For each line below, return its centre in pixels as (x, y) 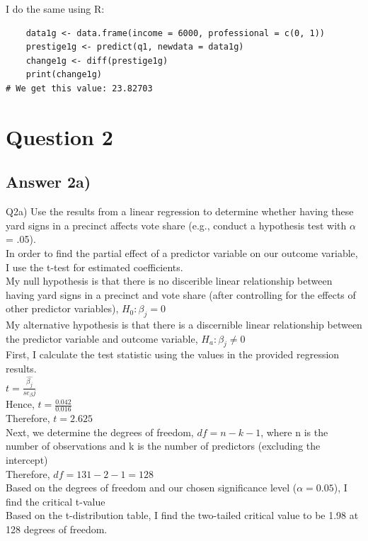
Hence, (20, 404)
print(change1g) (64, 75)
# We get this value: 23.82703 (79, 88)
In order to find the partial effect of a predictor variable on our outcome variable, (182, 252)
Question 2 (59, 136)
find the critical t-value (56, 501)
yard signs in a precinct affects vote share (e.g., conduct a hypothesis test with (176, 225)
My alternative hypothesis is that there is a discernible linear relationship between (184, 325)
